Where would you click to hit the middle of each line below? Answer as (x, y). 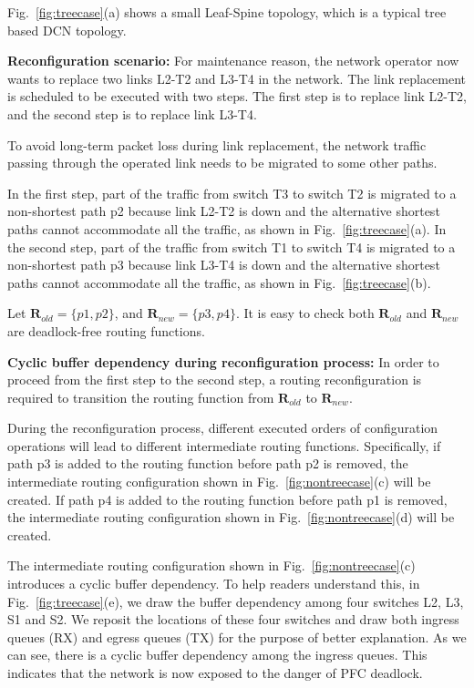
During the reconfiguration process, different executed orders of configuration (223, 428)
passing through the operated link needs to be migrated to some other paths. (222, 163)
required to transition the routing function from (141, 397)
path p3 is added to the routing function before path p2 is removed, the (208, 463)
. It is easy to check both (305, 313)
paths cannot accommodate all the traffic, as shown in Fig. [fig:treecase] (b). (219, 282)
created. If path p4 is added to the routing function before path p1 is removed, (227, 499)
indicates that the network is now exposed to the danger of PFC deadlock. (215, 673)
